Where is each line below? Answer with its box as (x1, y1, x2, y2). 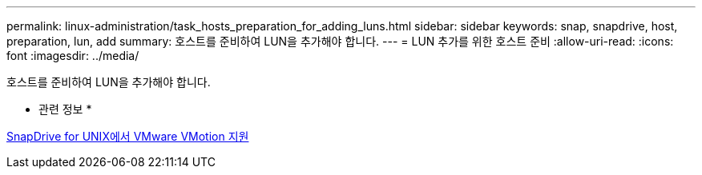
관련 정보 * (38, 102, 92, 116)
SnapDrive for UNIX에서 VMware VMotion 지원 (6, 129, 249, 143)
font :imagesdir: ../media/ (6, 49, 139, 62)
